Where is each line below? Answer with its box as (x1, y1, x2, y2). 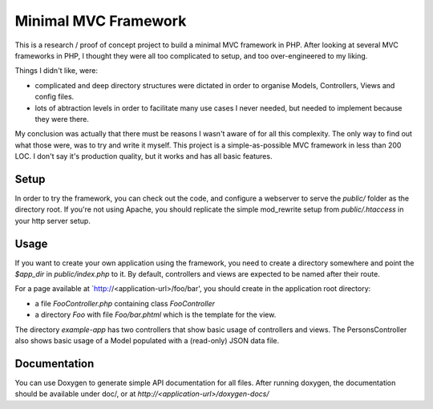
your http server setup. (14, 216, 91, 225)
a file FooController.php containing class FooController (34, 298, 216, 308)
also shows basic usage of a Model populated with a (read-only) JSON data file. (14, 336, 280, 345)
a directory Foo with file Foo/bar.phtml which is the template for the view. (34, 310, 277, 320)
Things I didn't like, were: (14, 66, 98, 75)
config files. (34, 92, 75, 102)
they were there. (34, 114, 90, 124)
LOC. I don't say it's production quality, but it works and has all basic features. (14, 152, 273, 161)
